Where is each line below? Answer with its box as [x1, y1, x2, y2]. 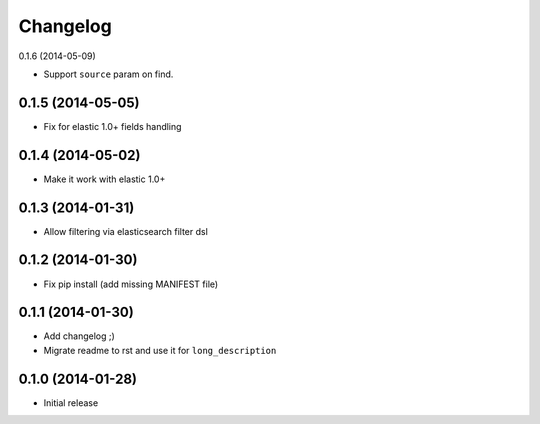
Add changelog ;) [43, 330, 115, 342]
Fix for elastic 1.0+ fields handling [43, 120, 182, 132]
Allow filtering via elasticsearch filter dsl [43, 225, 209, 237]
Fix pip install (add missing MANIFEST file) [43, 278, 219, 290]
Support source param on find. [43, 68, 174, 80]
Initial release [43, 396, 99, 409]
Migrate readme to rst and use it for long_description [43, 344, 277, 356]
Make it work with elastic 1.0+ [43, 173, 166, 185]
